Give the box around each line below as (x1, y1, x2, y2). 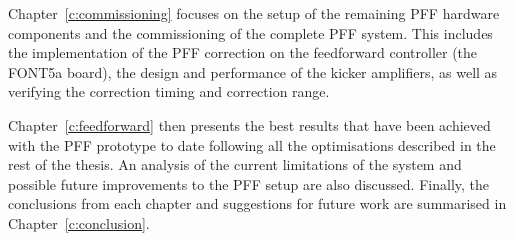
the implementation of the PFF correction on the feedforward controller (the (8, 42, 478, 63)
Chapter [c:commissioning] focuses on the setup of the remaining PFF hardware (8, 3, 500, 23)
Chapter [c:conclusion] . (8, 212, 150, 233)
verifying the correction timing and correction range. (8, 81, 330, 102)
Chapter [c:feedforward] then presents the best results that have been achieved (8, 114, 491, 135)
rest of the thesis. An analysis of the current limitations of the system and (8, 154, 462, 175)
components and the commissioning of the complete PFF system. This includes (8, 22, 493, 43)
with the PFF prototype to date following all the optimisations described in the (8, 134, 496, 155)
